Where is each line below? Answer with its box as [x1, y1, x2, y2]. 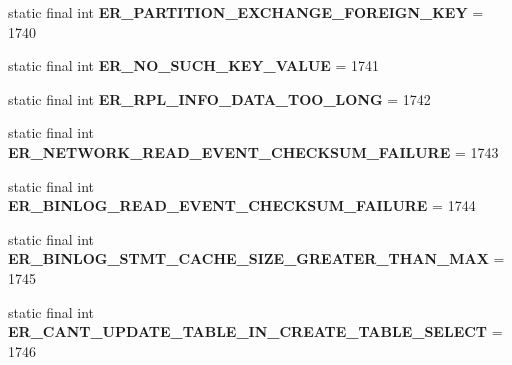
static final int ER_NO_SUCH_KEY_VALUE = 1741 [8, 55, 380, 76]
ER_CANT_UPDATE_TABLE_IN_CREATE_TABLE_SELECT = [8, 321, 503, 342]
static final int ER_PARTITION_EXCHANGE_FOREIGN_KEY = [8, 2, 484, 22]
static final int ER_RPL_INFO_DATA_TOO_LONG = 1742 [8, 88, 431, 109]
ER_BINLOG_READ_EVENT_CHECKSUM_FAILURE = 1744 [8, 195, 476, 216]
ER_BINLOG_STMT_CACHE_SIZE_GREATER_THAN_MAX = [8, 248, 505, 269]
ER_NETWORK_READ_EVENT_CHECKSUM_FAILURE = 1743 [8, 141, 499, 162]
